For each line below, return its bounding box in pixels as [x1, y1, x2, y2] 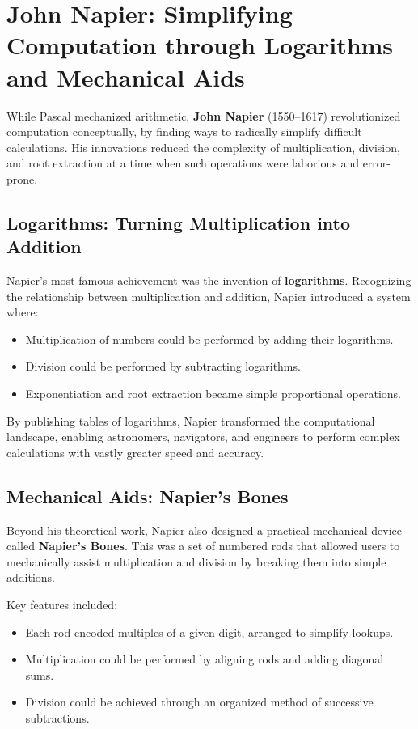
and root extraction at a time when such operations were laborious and [6, 155, 359, 172]
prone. [6, 170, 38, 187]
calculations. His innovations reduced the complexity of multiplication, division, [6, 138, 400, 155]
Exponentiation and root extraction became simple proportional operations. [25, 385, 401, 402]
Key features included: [6, 595, 118, 612]
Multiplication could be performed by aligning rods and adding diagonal [25, 651, 384, 668]
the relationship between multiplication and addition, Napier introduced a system [6, 287, 411, 304]
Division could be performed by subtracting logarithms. [25, 358, 301, 375]
